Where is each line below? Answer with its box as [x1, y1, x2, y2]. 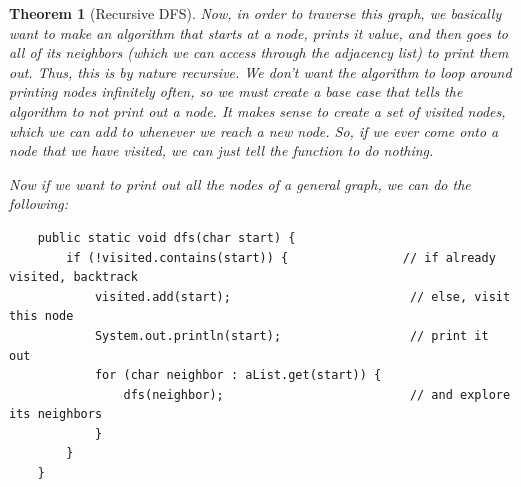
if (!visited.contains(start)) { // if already [66, 250, 496, 265]
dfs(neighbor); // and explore [123, 387, 511, 402]
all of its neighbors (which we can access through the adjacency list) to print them [9, 42, 509, 63]
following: [9, 193, 69, 214]
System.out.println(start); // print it [94, 328, 489, 343]
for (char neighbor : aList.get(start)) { [94, 368, 382, 383]
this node [9, 309, 74, 324]
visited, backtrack [9, 270, 138, 285]
